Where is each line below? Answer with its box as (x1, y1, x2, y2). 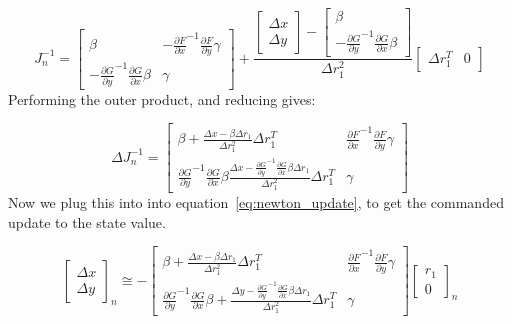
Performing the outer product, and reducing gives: (8, 88, 316, 109)
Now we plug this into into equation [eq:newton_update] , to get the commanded (8, 192, 504, 213)
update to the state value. (8, 211, 166, 232)
